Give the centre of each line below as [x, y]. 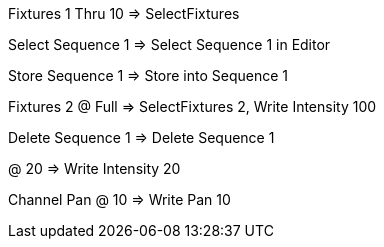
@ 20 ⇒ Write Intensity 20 [94, 168]
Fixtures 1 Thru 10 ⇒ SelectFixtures [124, 13]
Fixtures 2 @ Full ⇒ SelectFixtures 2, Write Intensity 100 [192, 106]
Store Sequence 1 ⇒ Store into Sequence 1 [148, 75]
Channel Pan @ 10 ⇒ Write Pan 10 [119, 199]
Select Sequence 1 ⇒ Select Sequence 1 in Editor [169, 44]
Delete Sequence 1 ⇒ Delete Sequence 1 [141, 137]
